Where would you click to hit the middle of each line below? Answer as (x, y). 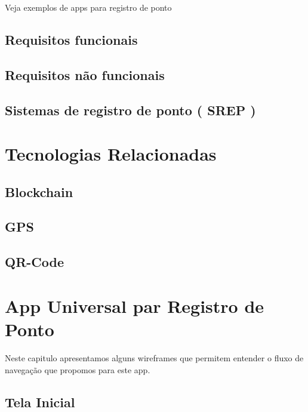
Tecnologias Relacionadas (111, 154)
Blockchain (39, 191)
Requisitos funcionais (71, 39)
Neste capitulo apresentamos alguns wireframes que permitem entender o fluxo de (154, 357)
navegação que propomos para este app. (78, 369)
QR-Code (34, 262)
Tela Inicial (40, 402)
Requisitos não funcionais (85, 74)
